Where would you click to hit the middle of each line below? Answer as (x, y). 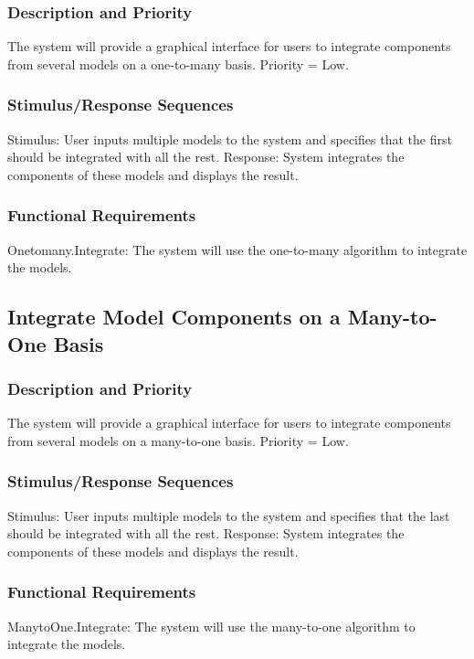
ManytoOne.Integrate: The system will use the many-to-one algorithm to (211, 626)
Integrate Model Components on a (174, 317)
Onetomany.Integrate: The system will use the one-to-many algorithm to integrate (237, 249)
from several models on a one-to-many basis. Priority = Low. (178, 64)
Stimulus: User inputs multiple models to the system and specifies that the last (229, 515)
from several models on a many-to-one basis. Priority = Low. (178, 440)
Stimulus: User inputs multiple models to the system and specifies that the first (230, 138)
